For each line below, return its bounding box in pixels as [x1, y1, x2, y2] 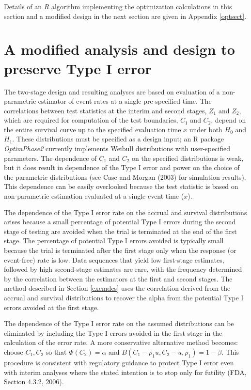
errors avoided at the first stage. [4, 302, 99, 312]
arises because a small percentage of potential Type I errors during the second [4, 217, 236, 227]
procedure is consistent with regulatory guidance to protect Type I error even [4, 357, 234, 367]
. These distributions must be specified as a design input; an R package [12, 134, 224, 144]
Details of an [4, 1, 42, 11]
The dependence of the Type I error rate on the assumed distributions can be [4, 318, 234, 328]
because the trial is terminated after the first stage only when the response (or [4, 245, 236, 255]
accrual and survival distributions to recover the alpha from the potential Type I [4, 292, 244, 302]
